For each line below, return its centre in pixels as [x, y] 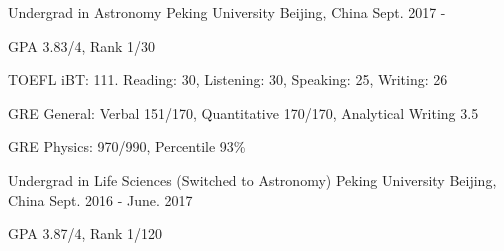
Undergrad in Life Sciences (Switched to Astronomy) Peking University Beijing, [252, 179]
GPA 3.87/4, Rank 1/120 [85, 233]
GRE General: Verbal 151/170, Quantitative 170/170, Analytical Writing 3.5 [243, 112]
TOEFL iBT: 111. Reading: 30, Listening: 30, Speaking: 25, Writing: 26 [228, 79]
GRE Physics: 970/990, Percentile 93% [127, 146]
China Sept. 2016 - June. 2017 [100, 199]
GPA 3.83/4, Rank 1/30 [82, 45]
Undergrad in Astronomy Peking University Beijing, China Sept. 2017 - [227, 12]
